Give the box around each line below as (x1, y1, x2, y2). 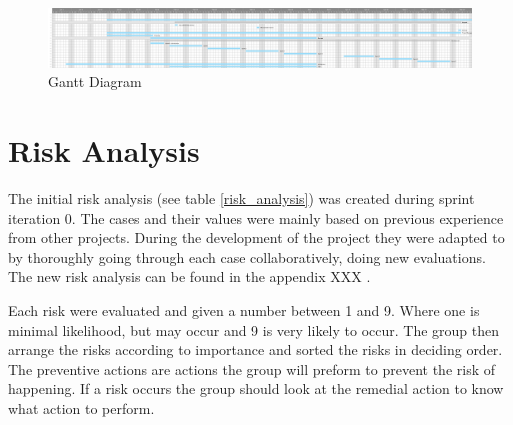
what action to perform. (8, 397, 155, 418)
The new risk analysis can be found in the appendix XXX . (8, 266, 371, 287)
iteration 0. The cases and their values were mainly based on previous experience (8, 207, 504, 228)
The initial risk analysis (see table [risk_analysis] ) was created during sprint (8, 187, 475, 208)
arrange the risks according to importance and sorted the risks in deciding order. (8, 339, 503, 360)
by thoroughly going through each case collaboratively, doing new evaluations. (8, 246, 486, 267)
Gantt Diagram (48, 71, 142, 92)
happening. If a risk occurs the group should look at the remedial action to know (8, 378, 504, 399)
